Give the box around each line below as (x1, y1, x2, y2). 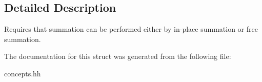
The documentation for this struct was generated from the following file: (4, 51, 231, 61)
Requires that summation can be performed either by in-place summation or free (4, 24, 258, 34)
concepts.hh (4, 68, 41, 78)
